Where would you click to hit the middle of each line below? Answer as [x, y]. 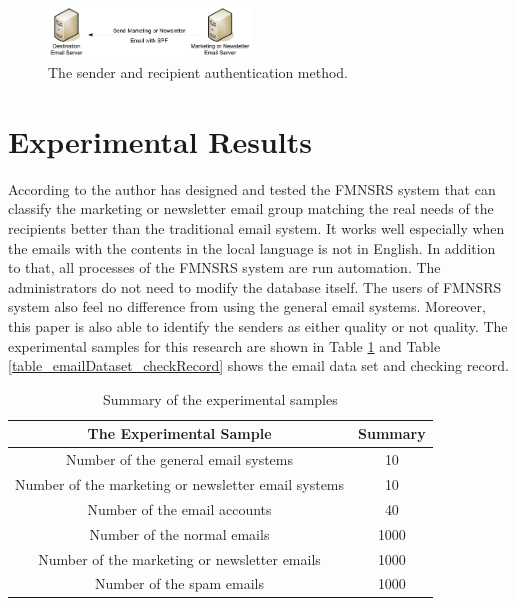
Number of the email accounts [179, 508]
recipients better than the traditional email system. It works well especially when [256, 227]
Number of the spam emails [179, 583]
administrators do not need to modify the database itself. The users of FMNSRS [255, 286]
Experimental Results [160, 140]
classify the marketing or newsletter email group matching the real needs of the [251, 208]
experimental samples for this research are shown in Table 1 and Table [224, 345]
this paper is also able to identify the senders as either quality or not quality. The [258, 325]
